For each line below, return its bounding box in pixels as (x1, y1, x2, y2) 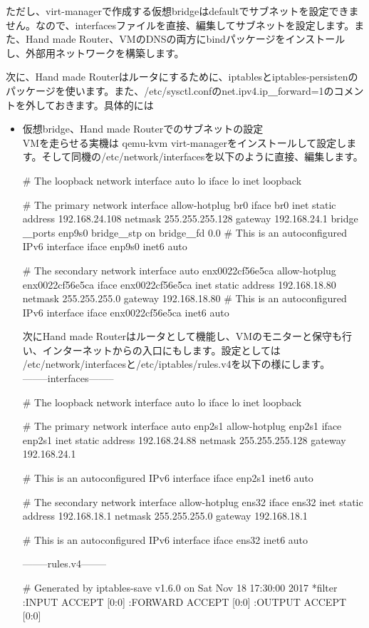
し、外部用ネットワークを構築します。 (6, 45, 184, 60)
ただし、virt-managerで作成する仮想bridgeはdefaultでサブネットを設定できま (6, 4, 359, 18)
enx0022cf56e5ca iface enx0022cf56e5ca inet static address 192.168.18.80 (22, 277, 336, 292)
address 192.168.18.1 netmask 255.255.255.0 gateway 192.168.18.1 (22, 508, 308, 523)
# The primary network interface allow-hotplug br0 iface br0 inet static (22, 197, 336, 212)
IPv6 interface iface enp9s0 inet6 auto (22, 239, 187, 254)
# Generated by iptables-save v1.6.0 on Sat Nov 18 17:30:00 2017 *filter (22, 580, 338, 594)
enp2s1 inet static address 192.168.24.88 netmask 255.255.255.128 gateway (22, 432, 346, 447)
